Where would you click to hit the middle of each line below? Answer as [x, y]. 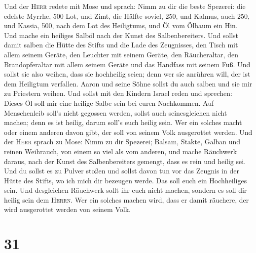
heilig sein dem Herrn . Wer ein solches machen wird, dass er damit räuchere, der [127, 199]
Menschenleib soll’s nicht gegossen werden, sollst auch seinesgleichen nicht [116, 112]
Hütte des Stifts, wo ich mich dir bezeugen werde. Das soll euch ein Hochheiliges [126, 180]
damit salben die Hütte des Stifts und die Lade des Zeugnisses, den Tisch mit [121, 45]
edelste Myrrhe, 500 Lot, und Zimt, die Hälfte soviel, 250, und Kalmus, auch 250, [127, 16]
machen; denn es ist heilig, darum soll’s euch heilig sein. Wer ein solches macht [123, 122]
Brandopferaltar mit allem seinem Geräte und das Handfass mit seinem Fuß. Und [127, 64]
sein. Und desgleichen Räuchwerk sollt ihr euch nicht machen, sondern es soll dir [126, 190]
